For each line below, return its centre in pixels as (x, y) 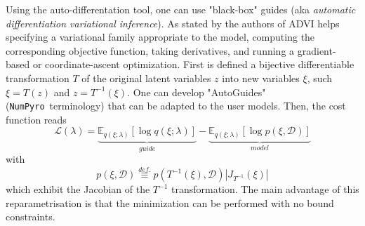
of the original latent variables (146, 78)
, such (320, 78)
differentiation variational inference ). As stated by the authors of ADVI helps (173, 23)
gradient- (317, 50)
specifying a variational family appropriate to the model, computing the (160, 37)
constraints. (31, 217)
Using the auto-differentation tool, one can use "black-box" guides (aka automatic (181, 9)
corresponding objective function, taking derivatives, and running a (150, 50)
